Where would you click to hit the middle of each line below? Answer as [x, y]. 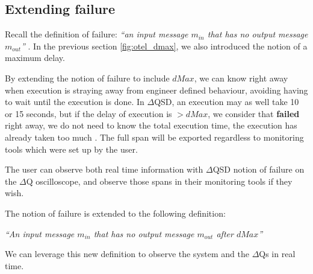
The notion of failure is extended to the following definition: [115, 213]
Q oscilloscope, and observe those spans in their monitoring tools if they [159, 181]
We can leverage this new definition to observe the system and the [127, 254]
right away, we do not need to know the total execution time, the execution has [151, 125]
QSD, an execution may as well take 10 [227, 102]
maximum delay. [35, 58]
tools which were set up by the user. [71, 149]
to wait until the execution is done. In [75, 102]
